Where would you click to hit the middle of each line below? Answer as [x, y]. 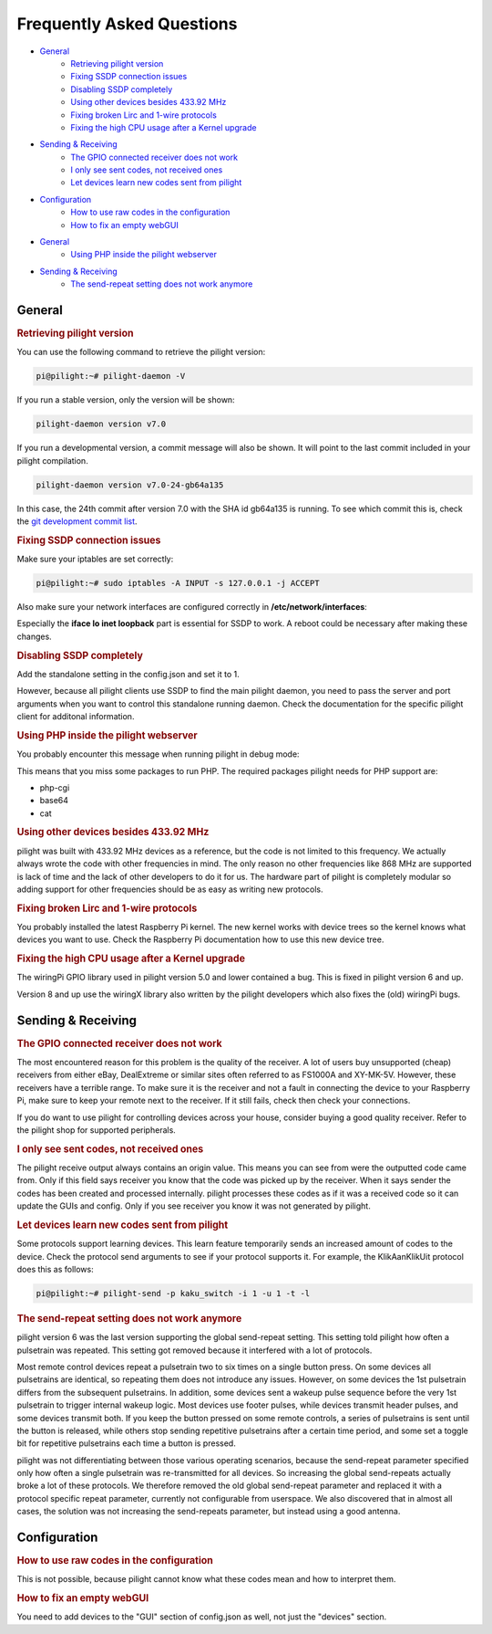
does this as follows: [56, 1269]
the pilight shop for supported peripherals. [97, 1130]
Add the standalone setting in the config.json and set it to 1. [128, 674]
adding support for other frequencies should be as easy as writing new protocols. [170, 889]
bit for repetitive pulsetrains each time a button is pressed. [126, 1443]
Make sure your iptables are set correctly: [95, 559]
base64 [54, 801]
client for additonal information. [76, 717]
